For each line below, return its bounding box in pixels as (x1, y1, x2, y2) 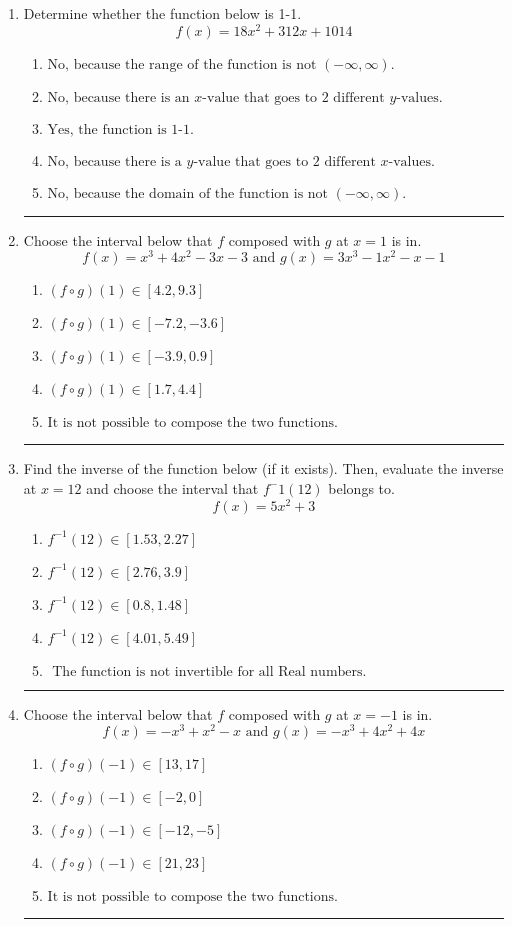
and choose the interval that (86, 477, 259, 498)
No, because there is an (47, 90, 190, 105)
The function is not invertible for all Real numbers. (52, 664, 367, 679)
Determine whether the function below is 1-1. (23, 3, 302, 23)
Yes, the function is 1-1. (47, 122, 194, 137)
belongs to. (328, 477, 395, 498)
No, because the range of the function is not (47, 57, 317, 72)
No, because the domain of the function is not (47, 186, 329, 201)
